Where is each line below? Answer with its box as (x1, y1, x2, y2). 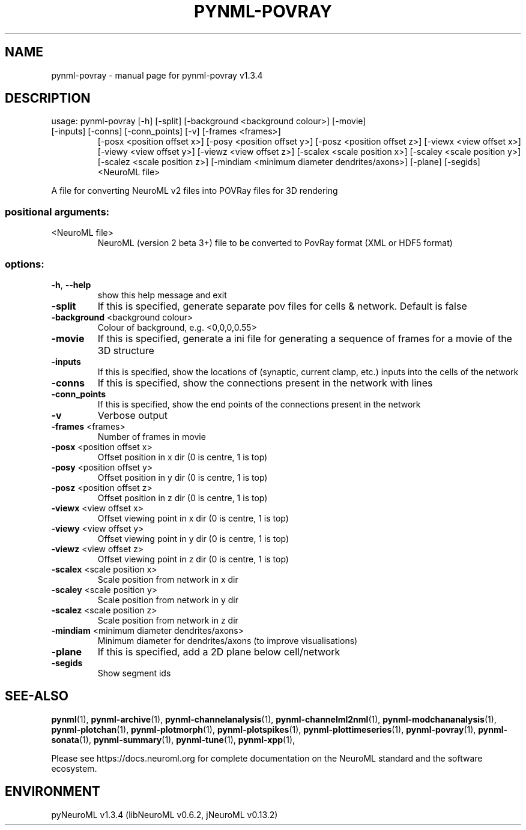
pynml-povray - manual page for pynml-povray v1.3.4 (51, 70, 263, 80)
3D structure (97, 344, 154, 356)
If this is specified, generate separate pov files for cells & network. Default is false (97, 299, 467, 312)
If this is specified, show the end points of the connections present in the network (97, 398, 421, 409)
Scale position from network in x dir (97, 574, 238, 585)
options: (5, 257, 44, 270)
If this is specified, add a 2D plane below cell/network (97, 645, 340, 658)
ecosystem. (51, 763, 97, 774)
